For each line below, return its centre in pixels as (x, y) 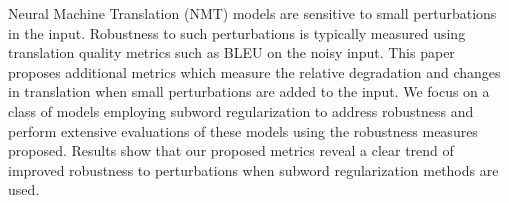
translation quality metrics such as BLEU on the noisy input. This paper (231, 52)
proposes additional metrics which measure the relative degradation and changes (254, 71)
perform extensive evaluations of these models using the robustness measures (243, 130)
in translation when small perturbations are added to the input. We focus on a (249, 91)
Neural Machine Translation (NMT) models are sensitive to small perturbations (252, 13)
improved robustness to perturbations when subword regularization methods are (253, 169)
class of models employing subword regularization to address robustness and (241, 110)
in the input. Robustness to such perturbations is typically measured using (237, 32)
